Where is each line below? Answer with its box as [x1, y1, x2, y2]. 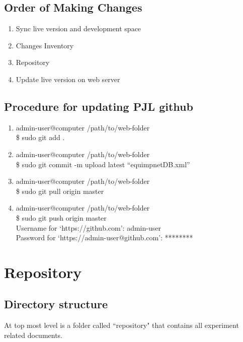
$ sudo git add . [16, 132, 65, 143]
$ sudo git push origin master [16, 212, 107, 223]
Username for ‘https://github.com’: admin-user [16, 222, 161, 233]
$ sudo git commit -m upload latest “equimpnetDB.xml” [16, 159, 190, 169]
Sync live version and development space [16, 23, 141, 34]
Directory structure [4, 296, 108, 312]
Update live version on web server [16, 74, 120, 84]
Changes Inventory [16, 40, 74, 50]
